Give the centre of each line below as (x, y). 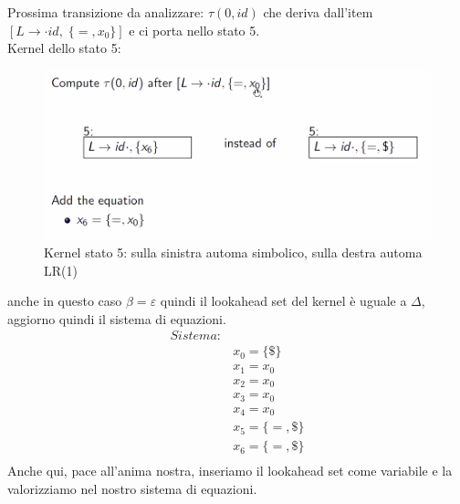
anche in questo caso (65, 301)
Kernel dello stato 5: (64, 48)
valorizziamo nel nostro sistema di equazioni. (132, 489)
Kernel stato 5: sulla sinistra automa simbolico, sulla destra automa (233, 252)
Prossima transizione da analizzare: (106, 12)
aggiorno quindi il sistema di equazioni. (117, 318)
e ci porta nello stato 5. (194, 30)
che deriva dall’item (318, 12)
